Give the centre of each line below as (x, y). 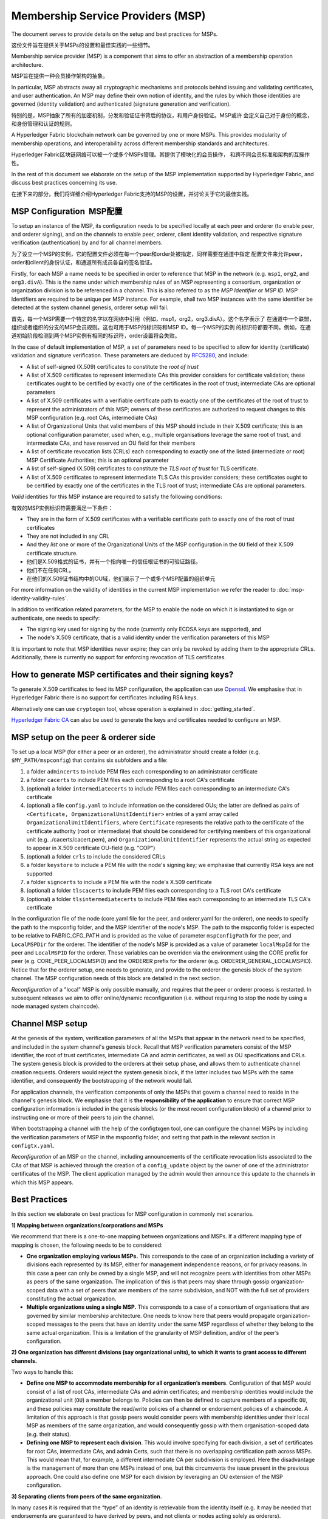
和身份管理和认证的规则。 (43, 124)
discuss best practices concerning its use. (64, 183)
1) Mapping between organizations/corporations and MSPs (87, 1225)
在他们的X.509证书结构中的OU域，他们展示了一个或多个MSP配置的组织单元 (121, 578)
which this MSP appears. (43, 1182)
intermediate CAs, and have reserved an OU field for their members (111, 443)
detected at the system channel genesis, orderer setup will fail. (90, 307)
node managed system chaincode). (56, 1006)
